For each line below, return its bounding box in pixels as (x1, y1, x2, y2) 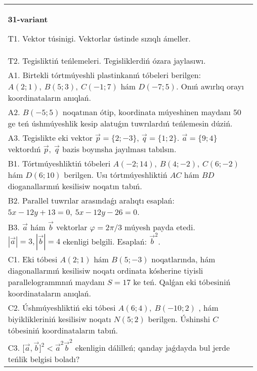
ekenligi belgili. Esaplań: (63, 235, 147, 247)
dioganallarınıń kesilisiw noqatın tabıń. (8, 180, 142, 192)
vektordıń (8, 143, 41, 155)
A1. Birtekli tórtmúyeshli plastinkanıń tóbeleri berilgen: (8, 69, 201, 81)
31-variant (8, 13, 48, 25)
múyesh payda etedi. (125, 221, 195, 233)
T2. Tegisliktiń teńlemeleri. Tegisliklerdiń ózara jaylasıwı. (8, 55, 206, 66)
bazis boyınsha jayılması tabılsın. (62, 143, 176, 155)
